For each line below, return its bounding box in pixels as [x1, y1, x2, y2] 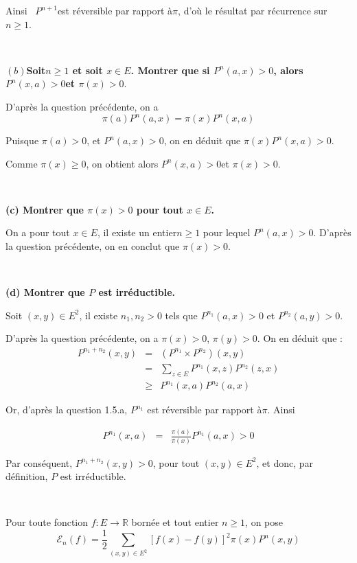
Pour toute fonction [5, 515, 89, 529]
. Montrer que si [130, 62, 210, 77]
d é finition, [5, 469, 48, 483]
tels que [165, 308, 198, 322]
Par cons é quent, [5, 455, 73, 470]
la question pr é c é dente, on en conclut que [5, 239, 180, 253]
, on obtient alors [86, 156, 159, 170]
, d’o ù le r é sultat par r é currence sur [178, 3, 327, 17]
